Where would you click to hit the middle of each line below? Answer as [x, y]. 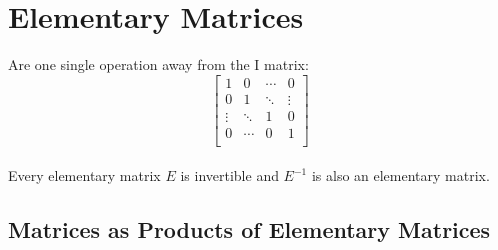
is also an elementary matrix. [400, 175]
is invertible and [229, 175]
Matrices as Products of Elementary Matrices [249, 229]
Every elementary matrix [84, 175]
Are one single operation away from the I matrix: [158, 64]
